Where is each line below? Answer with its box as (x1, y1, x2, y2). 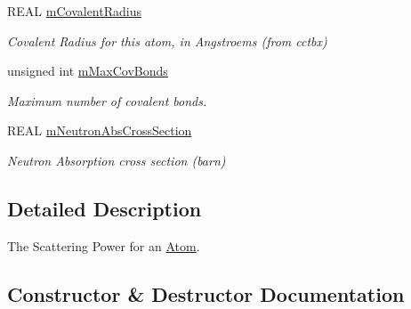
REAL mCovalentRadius (7, 2, 141, 20)
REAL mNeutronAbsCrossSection (7, 121, 192, 140)
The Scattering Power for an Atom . (7, 236, 200, 255)
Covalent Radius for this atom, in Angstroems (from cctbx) (7, 31, 327, 50)
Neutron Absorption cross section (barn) (7, 150, 226, 169)
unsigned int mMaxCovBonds (7, 61, 168, 80)
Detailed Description (7, 194, 202, 222)
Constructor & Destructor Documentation (7, 280, 405, 307)
